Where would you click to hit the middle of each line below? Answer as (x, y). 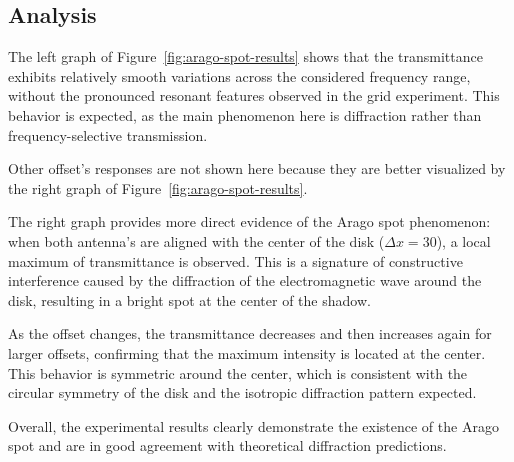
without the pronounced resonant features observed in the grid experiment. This (254, 95)
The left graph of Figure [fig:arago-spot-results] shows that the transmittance (245, 56)
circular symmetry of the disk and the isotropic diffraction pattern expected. (242, 392)
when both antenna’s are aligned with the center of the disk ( (196, 240)
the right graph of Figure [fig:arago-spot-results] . (158, 187)
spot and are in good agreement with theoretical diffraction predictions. (227, 445)
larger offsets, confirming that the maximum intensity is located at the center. (247, 352)
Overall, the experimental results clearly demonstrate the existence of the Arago (253, 425)
